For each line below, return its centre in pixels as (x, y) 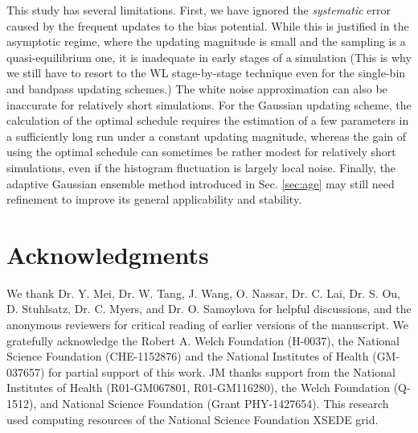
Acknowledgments (108, 254)
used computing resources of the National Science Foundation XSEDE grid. (193, 419)
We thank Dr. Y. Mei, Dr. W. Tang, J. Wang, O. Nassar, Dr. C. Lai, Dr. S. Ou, (204, 293)
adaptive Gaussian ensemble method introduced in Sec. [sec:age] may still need (201, 183)
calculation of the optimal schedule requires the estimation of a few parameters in (208, 120)
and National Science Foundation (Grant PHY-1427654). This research (214, 403)
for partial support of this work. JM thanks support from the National (222, 371)
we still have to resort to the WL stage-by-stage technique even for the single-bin (206, 73)
